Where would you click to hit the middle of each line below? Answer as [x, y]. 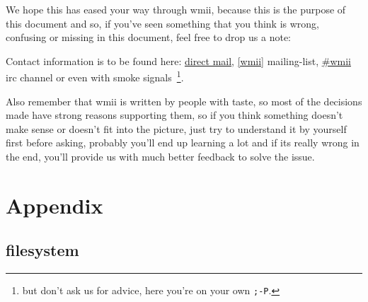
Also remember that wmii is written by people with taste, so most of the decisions [184, 101]
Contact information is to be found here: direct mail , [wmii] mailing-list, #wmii [178, 60]
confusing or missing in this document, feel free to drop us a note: [149, 37]
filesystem [42, 250]
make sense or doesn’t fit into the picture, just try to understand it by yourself [176, 128]
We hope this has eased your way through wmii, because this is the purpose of [176, 9]
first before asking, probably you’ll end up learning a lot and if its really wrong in [183, 143]
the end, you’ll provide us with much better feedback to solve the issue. [160, 156]
